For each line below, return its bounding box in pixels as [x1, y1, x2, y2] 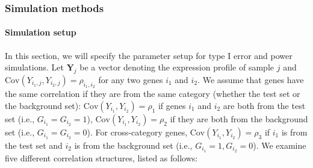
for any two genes [98, 73, 163, 86]
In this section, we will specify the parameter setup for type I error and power [5, 49, 293, 61]
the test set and [5, 138, 63, 151]
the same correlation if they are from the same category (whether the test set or [5, 87, 300, 100]
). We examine [253, 138, 306, 151]
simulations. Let [5, 61, 64, 73]
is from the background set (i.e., [74, 138, 193, 151]
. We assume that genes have [197, 73, 304, 86]
